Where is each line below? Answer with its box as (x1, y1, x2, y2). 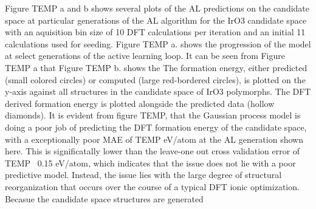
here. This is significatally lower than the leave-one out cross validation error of (5, 145, 300, 157)
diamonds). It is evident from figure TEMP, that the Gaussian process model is (5, 109, 301, 122)
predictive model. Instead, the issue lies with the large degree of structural (5, 168, 282, 181)
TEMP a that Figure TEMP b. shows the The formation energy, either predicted (5, 61, 307, 74)
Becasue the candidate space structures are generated (5, 192, 204, 205)
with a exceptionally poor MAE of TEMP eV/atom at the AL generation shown (5, 132, 303, 145)
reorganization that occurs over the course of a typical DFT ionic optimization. (5, 180, 300, 193)
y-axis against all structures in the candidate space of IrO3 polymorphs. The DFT (5, 85, 311, 98)
